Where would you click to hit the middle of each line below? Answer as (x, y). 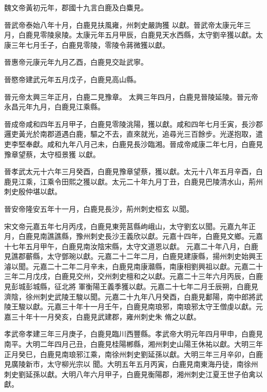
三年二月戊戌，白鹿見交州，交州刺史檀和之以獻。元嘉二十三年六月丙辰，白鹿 (133, 276)
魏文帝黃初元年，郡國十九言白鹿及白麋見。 (76, 7)
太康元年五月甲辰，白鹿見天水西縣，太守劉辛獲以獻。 (166, 35)
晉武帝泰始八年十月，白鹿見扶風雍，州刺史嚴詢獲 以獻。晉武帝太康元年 (124, 24)
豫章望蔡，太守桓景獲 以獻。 (52, 154)
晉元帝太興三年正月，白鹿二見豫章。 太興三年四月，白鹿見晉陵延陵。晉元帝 (131, 96)
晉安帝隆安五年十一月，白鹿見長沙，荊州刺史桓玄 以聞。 (99, 208)
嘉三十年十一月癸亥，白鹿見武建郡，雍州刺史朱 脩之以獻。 (102, 316)
